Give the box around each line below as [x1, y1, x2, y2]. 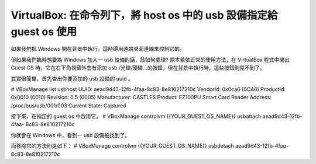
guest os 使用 [11, 25, 77, 38]
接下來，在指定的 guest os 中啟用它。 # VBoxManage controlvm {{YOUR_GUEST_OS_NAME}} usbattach [11, 113, 262, 120]
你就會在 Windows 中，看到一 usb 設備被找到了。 [11, 131, 130, 138]
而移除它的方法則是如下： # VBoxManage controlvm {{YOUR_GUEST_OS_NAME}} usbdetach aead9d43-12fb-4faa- [11, 142, 288, 149]
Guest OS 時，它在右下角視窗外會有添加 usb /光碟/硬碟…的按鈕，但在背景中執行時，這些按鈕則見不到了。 [11, 64, 266, 71]
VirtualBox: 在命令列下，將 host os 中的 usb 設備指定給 [11, 9, 278, 22]
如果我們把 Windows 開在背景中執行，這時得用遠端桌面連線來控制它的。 [11, 46, 185, 53]
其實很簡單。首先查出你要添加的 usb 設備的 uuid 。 [11, 75, 134, 82]
